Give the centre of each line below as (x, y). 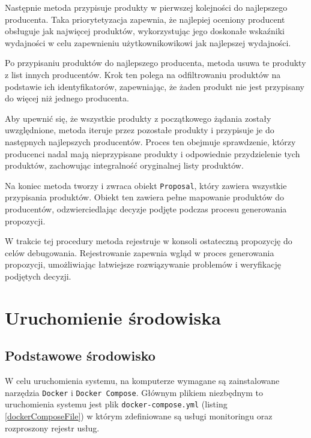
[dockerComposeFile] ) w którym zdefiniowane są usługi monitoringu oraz (139, 416)
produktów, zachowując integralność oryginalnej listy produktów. (124, 165)
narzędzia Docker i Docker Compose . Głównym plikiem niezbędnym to (134, 392)
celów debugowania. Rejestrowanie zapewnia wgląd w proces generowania (140, 252)
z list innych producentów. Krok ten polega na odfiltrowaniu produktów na (143, 74)
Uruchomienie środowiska (113, 317)
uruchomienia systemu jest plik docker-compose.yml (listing (116, 404)
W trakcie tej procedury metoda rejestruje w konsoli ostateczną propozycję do (149, 241)
